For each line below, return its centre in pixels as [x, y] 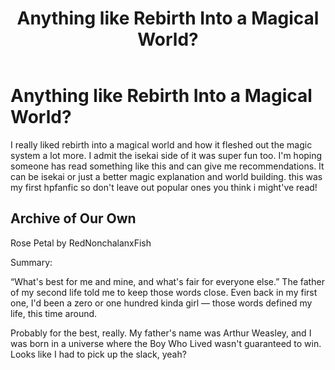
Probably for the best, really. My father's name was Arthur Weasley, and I [161, 333]
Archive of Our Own [73, 218]
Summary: [31, 262]
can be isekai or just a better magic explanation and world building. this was [166, 176]
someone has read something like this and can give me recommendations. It [167, 166]
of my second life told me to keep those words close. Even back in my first [164, 292]
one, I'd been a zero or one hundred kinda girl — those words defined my [161, 303]
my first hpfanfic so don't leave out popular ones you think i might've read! [164, 187]
